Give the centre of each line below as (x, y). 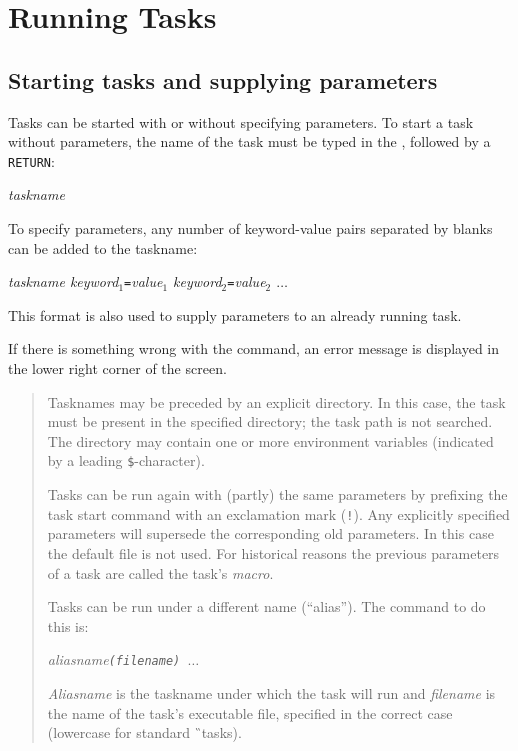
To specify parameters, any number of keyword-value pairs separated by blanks (250, 228)
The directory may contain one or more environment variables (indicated (270, 440)
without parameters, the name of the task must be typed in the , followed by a (249, 141)
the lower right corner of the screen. (117, 368)
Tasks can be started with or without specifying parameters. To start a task (241, 121)
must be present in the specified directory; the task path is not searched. (270, 421)
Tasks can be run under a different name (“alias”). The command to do (266, 606)
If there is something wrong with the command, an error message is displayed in (254, 348)
